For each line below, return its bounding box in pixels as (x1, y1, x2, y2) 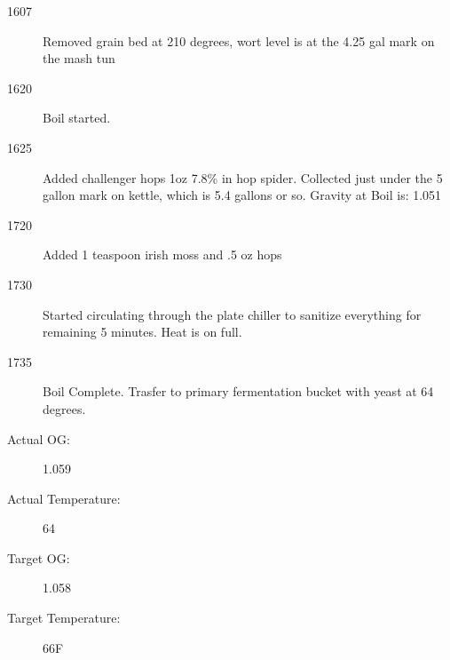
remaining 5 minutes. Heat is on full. (43, 322, 242, 341)
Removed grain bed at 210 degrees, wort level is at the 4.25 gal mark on (43, 31, 435, 50)
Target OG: (7, 548, 70, 567)
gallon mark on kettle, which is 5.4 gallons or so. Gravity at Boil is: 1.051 (43, 186, 442, 204)
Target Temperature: (7, 608, 121, 627)
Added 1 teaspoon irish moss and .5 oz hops (43, 245, 282, 264)
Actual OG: (7, 429, 70, 448)
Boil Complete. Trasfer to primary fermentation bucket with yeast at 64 (43, 382, 434, 401)
